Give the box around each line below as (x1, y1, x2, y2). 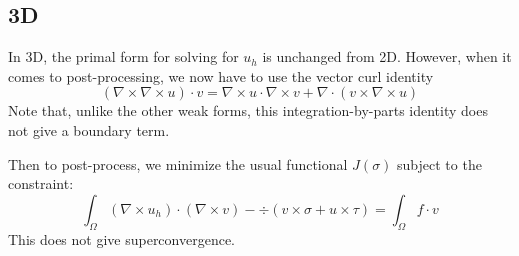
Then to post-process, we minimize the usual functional (8, 153, 348, 174)
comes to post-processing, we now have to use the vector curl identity (8, 65, 434, 86)
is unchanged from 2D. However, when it (262, 46, 512, 67)
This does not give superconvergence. (8, 228, 236, 249)
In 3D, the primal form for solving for (8, 46, 239, 67)
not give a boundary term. (8, 119, 170, 140)
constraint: (8, 173, 74, 194)
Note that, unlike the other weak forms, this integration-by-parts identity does (8, 100, 488, 121)
